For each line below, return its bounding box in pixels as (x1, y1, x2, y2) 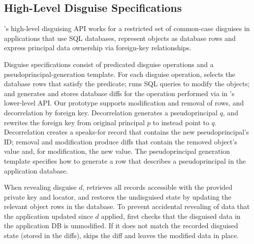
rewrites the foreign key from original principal (4, 117, 145, 127)
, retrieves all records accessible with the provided (82, 182, 233, 192)
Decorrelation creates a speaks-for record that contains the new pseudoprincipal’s (4, 127, 249, 137)
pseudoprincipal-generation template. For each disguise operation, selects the (4, 69, 235, 79)
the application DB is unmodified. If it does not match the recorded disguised (4, 220, 238, 231)
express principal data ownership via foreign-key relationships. (4, 42, 191, 53)
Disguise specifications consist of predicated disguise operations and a (4, 59, 214, 69)
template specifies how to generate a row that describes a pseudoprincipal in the (4, 155, 246, 166)
